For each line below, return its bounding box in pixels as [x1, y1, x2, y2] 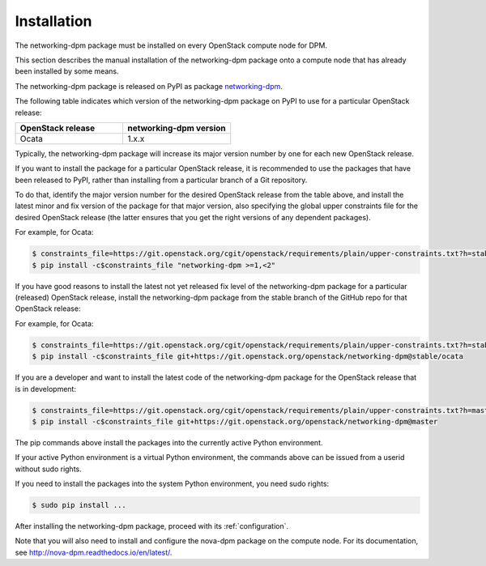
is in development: [15, 384, 77, 394]
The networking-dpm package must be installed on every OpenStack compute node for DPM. [15, 40, 328, 50]
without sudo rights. [15, 464, 82, 474]
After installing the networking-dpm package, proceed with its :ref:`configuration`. [15, 521, 289, 531]
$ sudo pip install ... [32, 500, 127, 510]
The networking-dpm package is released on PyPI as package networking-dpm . [15, 81, 283, 91]
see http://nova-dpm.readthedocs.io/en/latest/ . [15, 547, 173, 557]
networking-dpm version [127, 122, 226, 134]
